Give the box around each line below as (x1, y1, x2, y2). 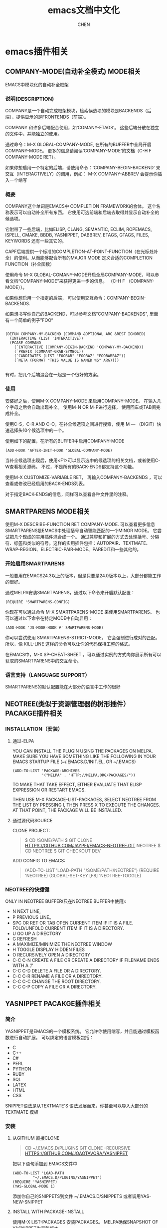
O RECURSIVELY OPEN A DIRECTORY (12, 952, 91, 958)
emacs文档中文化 (47, 5, 120, 16)
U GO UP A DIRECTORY (12, 930, 61, 937)
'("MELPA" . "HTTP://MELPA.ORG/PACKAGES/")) (41, 773, 136, 778)
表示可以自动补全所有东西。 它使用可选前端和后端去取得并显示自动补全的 (9, 209, 160, 215)
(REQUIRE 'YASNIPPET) (12, 1179, 57, 1185)
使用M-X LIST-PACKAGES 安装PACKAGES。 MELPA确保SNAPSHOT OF (12, 1219, 159, 1225)
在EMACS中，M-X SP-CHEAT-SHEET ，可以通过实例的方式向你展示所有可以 (5, 651, 162, 657)
